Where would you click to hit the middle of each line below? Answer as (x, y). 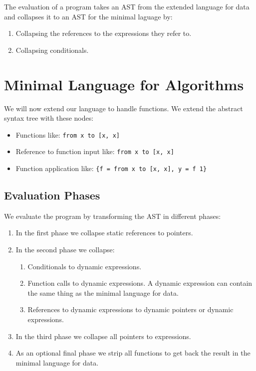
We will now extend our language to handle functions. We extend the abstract (124, 108)
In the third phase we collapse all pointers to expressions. (103, 336)
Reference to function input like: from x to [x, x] (95, 151)
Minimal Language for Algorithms (124, 84)
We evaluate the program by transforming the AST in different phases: (113, 216)
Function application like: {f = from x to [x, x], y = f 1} (111, 168)
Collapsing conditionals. (52, 50)
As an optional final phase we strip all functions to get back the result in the (133, 353)
